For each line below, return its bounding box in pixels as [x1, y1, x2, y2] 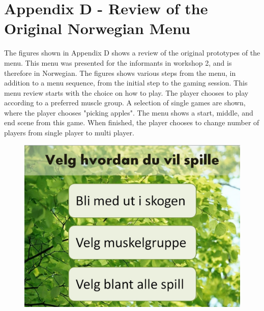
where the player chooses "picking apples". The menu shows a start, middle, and [4, 107, 253, 118]
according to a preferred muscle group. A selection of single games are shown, [4, 97, 246, 108]
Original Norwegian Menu [4, 18, 190, 39]
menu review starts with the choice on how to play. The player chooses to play [4, 87, 249, 98]
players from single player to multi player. [4, 127, 134, 138]
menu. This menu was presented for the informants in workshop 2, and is [4, 57, 232, 68]
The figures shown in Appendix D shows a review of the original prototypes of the [4, 47, 260, 58]
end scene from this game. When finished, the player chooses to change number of [4, 117, 259, 128]
